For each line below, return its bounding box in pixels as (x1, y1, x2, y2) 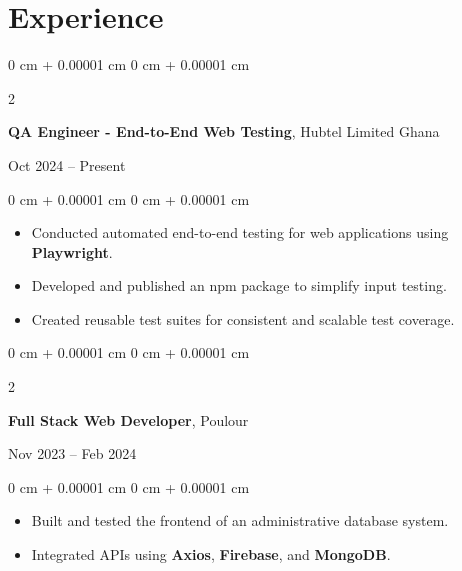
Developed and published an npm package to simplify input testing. (31, 275, 447, 296)
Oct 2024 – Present (8, 154, 126, 175)
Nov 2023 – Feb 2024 (8, 443, 137, 464)
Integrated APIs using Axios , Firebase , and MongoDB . (31, 544, 391, 565)
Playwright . (31, 241, 113, 262)
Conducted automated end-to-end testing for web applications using (31, 222, 449, 243)
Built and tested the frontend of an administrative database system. (31, 510, 449, 531)
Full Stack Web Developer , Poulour (8, 409, 249, 430)
